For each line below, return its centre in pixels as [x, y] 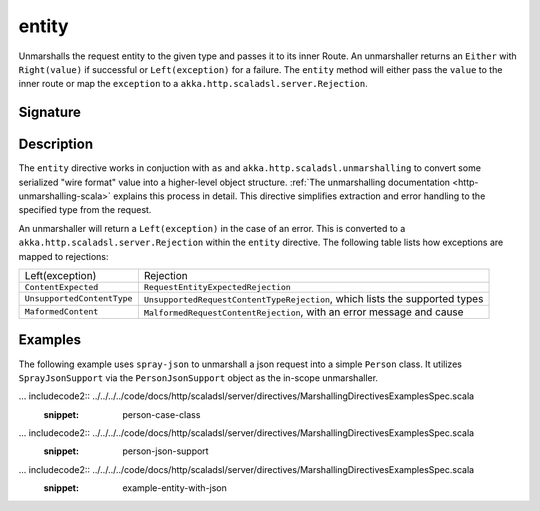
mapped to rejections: [63, 256]
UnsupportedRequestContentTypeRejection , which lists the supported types [313, 298]
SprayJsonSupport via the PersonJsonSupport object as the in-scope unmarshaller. [198, 377]
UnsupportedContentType [78, 298]
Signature [50, 112]
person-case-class [161, 414]
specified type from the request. [85, 210]
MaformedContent [61, 311]
